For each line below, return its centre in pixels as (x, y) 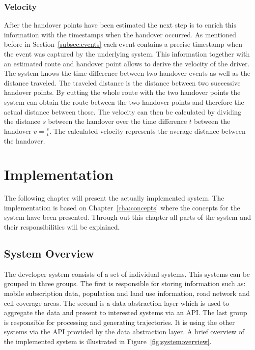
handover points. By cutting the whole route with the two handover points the (122, 92)
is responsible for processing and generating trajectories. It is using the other (119, 322)
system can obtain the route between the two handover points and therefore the (124, 102)
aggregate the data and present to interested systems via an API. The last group (126, 312)
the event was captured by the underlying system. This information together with (127, 54)
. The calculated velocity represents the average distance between (147, 131)
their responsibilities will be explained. (62, 227)
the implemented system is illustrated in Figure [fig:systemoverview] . (108, 341)
